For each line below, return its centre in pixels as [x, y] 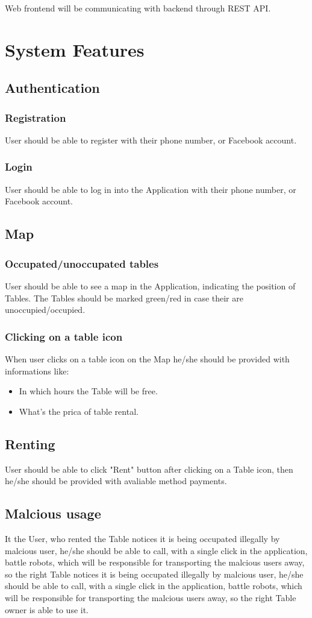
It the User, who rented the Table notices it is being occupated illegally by [142, 538]
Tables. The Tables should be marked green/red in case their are [124, 298]
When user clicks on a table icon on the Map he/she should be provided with [147, 358]
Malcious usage [53, 513]
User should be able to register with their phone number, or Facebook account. [151, 140]
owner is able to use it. [47, 609]
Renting [30, 443]
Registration [36, 117]
